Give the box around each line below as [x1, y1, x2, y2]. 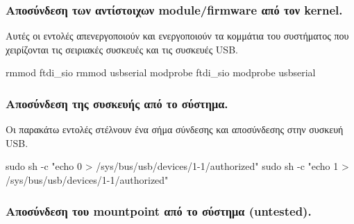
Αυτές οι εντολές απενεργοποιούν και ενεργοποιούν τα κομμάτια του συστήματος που [6, 28, 349, 43]
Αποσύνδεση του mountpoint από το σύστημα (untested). [6, 202, 312, 219]
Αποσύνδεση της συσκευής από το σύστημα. [6, 94, 228, 112]
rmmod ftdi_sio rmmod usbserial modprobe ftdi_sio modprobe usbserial [6, 65, 316, 80]
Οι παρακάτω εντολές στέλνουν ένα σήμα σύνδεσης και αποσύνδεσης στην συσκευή [6, 122, 344, 137]
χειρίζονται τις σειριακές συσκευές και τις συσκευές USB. [6, 42, 238, 56]
